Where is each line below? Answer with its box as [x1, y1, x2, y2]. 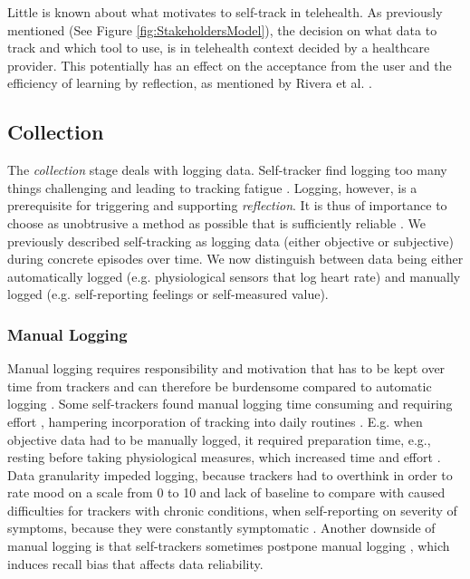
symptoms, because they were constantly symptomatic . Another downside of [7, 518, 436, 537]
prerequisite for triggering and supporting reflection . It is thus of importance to [7, 196, 447, 215]
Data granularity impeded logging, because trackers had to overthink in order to [7, 465, 453, 484]
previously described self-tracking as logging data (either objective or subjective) [7, 231, 454, 250]
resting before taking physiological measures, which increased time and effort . [7, 448, 441, 467]
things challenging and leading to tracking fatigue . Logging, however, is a [7, 178, 417, 197]
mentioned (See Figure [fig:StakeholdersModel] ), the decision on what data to [7, 20, 437, 39]
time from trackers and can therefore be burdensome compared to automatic [7, 376, 432, 395]
